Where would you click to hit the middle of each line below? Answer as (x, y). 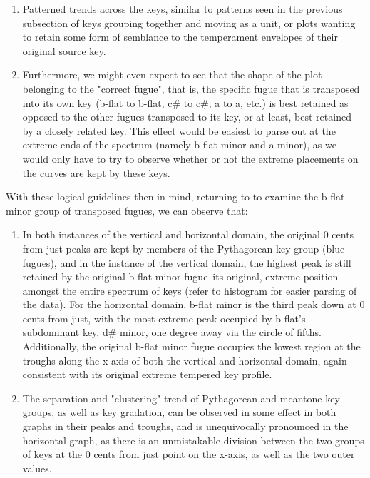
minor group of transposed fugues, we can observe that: (127, 210)
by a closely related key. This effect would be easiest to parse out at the (179, 130)
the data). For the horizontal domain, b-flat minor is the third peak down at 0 (194, 304)
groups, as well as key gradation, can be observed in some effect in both (179, 412)
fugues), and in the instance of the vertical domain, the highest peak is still (187, 262)
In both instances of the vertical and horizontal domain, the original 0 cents (188, 234)
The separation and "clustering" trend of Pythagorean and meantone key (181, 398)
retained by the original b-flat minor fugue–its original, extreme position (180, 276)
